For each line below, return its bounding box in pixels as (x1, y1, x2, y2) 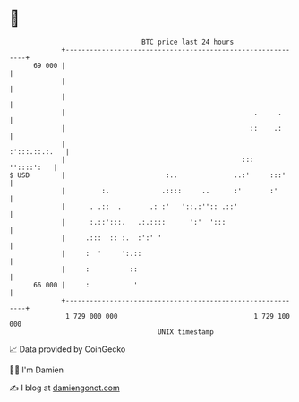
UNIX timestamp (157, 327, 215, 337)
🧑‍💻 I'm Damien (9, 364, 64, 375)
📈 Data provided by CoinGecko (9, 344, 126, 355)
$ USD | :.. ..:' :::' (9, 170, 286, 180)
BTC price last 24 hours (141, 38, 235, 47)
